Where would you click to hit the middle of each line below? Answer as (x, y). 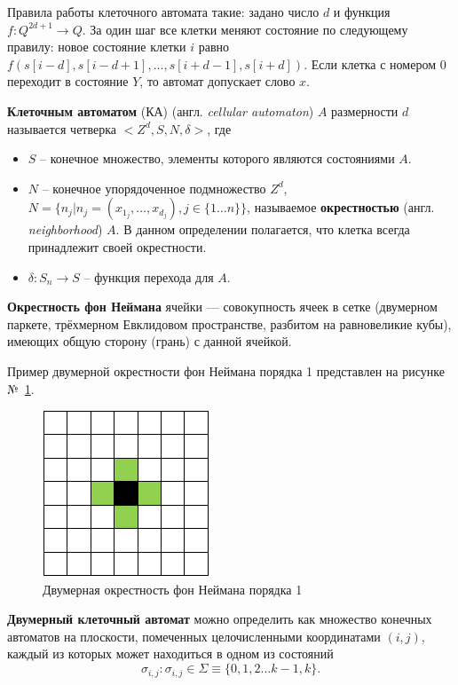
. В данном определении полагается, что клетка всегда (263, 229)
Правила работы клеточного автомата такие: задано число (163, 12)
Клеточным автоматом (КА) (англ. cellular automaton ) (161, 110)
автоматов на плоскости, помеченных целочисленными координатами (194, 636)
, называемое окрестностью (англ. (341, 207)
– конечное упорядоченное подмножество (154, 188)
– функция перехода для (149, 276)
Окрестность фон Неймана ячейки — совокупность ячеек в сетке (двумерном (222, 307)
